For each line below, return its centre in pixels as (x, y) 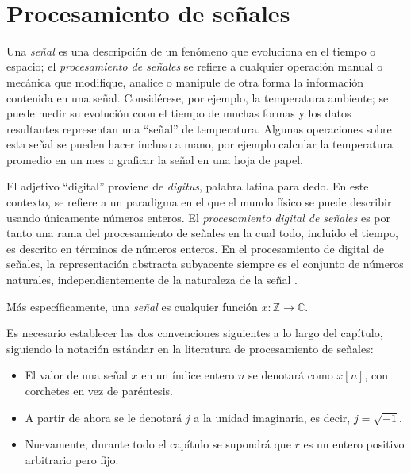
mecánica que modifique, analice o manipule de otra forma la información (185, 81)
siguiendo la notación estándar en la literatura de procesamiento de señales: (190, 348)
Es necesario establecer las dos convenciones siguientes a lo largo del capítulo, (195, 333)
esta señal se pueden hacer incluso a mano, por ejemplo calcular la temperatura (200, 144)
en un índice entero (188, 375)
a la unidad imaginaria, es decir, (272, 417)
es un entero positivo (354, 444)
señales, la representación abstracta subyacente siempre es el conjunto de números (205, 264)
